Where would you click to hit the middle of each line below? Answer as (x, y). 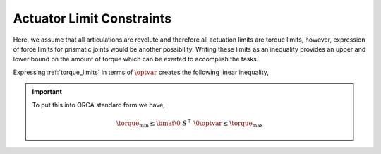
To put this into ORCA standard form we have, (98, 105)
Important (47, 92)
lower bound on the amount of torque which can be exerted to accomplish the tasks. (136, 59)
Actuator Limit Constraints (92, 18)
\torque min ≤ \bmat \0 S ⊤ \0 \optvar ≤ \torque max (190, 123)
